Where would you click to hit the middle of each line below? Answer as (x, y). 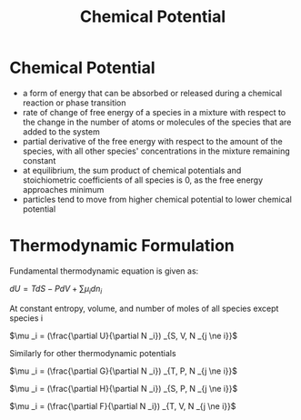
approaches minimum (63, 189)
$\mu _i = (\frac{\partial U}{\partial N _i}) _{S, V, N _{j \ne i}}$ (124, 335)
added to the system (61, 131)
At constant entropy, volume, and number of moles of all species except (144, 308)
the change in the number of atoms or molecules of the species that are (157, 122)
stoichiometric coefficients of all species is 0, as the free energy (143, 180)
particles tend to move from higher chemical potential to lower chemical (157, 199)
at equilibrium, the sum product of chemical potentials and (132, 170)
